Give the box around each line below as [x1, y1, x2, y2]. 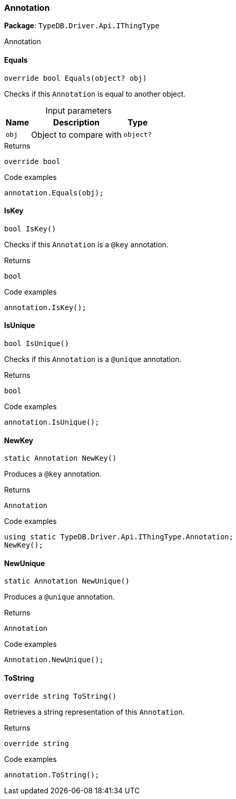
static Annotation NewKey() [4, 454, 117, 463]
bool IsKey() [4, 224, 56, 233]
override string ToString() [4, 692, 117, 700]
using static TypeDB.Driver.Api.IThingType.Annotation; [4, 533, 233, 541]
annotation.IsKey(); [4, 303, 87, 312]
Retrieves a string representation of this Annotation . [4, 707, 185, 716]
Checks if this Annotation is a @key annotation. [4, 240, 169, 249]
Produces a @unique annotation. [4, 592, 115, 602]
